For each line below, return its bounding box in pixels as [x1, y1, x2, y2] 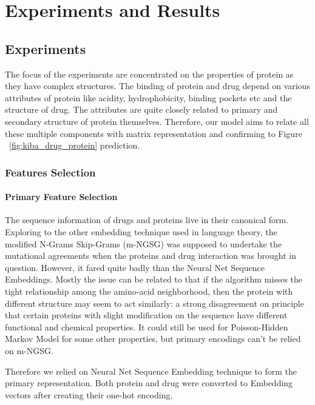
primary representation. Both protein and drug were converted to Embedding [5, 377, 293, 389]
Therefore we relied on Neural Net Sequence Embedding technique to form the [5, 364, 297, 377]
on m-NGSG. [5, 344, 53, 356]
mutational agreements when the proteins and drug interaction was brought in [5, 249, 296, 262]
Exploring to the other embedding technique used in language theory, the [5, 225, 277, 238]
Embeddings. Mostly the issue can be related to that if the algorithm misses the [5, 273, 303, 286]
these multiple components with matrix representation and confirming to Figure [5, 127, 302, 139]
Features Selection [5, 164, 96, 179]
